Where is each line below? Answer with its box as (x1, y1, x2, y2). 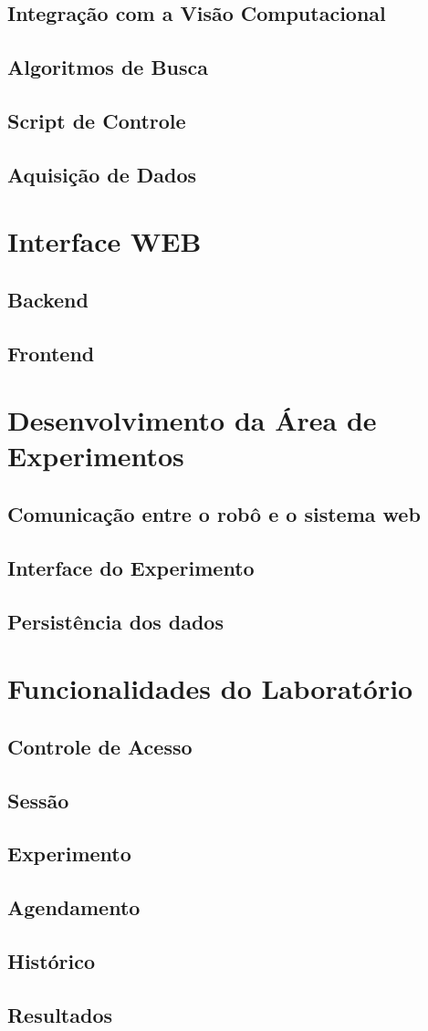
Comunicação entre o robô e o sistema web (7, 500, 421, 528)
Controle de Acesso (7, 732, 193, 760)
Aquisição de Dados (7, 160, 197, 188)
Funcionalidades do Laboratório (7, 670, 413, 707)
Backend (7, 285, 89, 313)
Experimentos (7, 437, 184, 474)
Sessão (7, 786, 69, 814)
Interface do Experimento (7, 553, 255, 581)
